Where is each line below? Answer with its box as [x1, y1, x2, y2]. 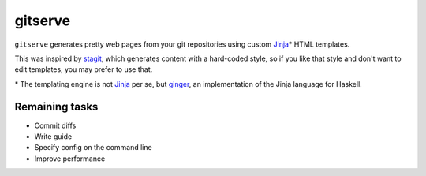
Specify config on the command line [34, 143, 153, 152]
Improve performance [34, 154, 106, 163]
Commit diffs [34, 121, 77, 130]
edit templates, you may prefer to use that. [14, 65, 153, 74]
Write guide [34, 132, 73, 141]
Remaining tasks [14, 99, 99, 114]
